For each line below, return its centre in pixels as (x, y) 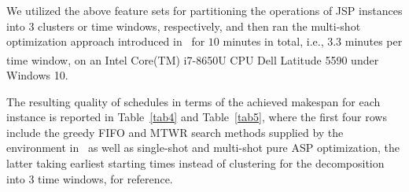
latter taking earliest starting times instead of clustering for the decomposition (195, 163)
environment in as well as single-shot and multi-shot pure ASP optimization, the (203, 148)
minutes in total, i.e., (273, 41)
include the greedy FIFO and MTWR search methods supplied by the (175, 132)
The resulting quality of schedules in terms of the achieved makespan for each (193, 101)
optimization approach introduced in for (106, 41)
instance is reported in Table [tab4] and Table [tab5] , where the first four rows (197, 117)
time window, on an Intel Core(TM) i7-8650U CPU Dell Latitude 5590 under (193, 59)
